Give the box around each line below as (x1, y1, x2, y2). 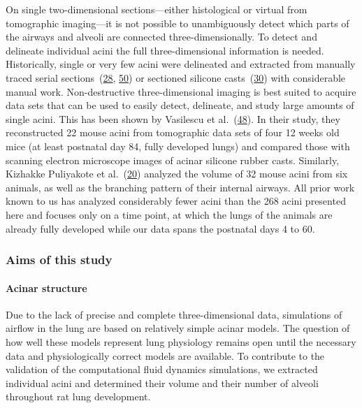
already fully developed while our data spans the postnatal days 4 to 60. (6, 221, 315, 235)
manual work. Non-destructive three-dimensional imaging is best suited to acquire (6, 84, 356, 99)
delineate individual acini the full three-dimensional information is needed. (6, 43, 324, 57)
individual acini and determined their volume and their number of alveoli (6, 375, 319, 390)
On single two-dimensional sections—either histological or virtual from (6, 2, 307, 16)
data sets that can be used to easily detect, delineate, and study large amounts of (6, 98, 354, 112)
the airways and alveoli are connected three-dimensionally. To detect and (6, 29, 317, 44)
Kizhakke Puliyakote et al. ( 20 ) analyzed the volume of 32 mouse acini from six (6, 166, 348, 181)
